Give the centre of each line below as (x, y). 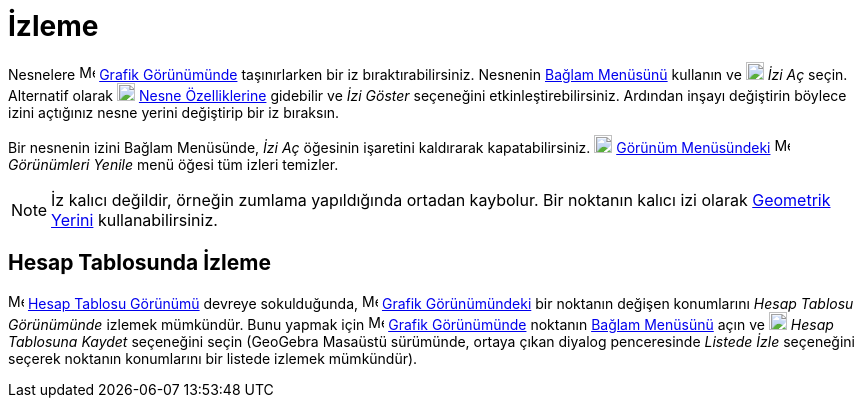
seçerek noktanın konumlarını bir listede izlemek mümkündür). (213, 358)
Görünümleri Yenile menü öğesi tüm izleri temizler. (173, 164)
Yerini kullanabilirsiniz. (134, 219)
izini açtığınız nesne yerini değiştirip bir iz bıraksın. (174, 112)
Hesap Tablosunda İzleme (139, 263)
